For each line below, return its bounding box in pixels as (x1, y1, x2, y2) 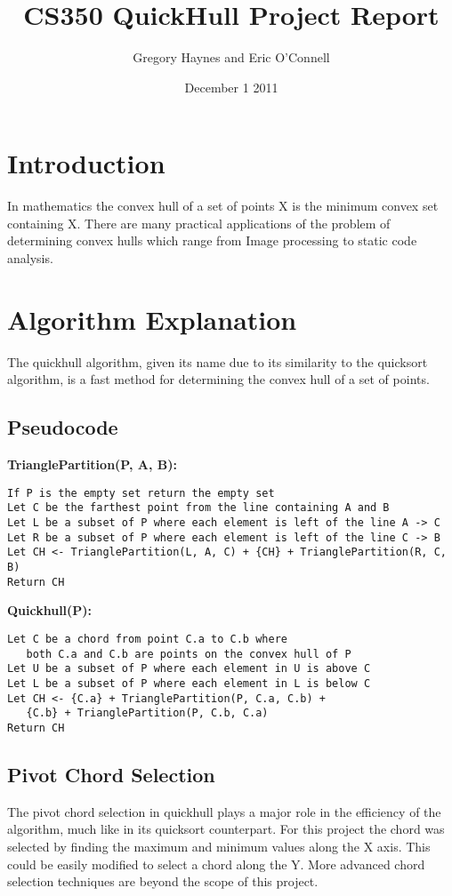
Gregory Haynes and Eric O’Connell (133, 48, 330, 67)
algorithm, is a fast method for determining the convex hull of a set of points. (7, 370, 430, 388)
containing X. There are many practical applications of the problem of (7, 213, 391, 232)
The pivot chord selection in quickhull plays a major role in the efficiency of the (7, 802, 441, 820)
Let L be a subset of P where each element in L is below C (7, 676, 371, 690)
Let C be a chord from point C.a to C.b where (7, 632, 287, 645)
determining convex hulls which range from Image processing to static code (7, 231, 417, 250)
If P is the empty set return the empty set (7, 486, 275, 500)
